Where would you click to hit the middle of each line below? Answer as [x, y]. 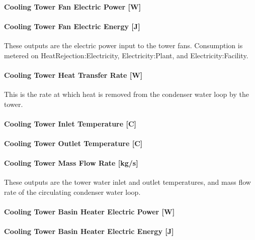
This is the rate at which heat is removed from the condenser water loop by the [126, 94]
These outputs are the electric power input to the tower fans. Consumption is [123, 45]
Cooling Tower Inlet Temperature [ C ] [70, 123]
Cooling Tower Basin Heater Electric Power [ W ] [90, 212]
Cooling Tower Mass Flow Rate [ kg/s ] [71, 163]
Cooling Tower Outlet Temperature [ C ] [73, 143]
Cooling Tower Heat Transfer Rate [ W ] [73, 75]
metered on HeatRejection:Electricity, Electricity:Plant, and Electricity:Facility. [126, 55]
